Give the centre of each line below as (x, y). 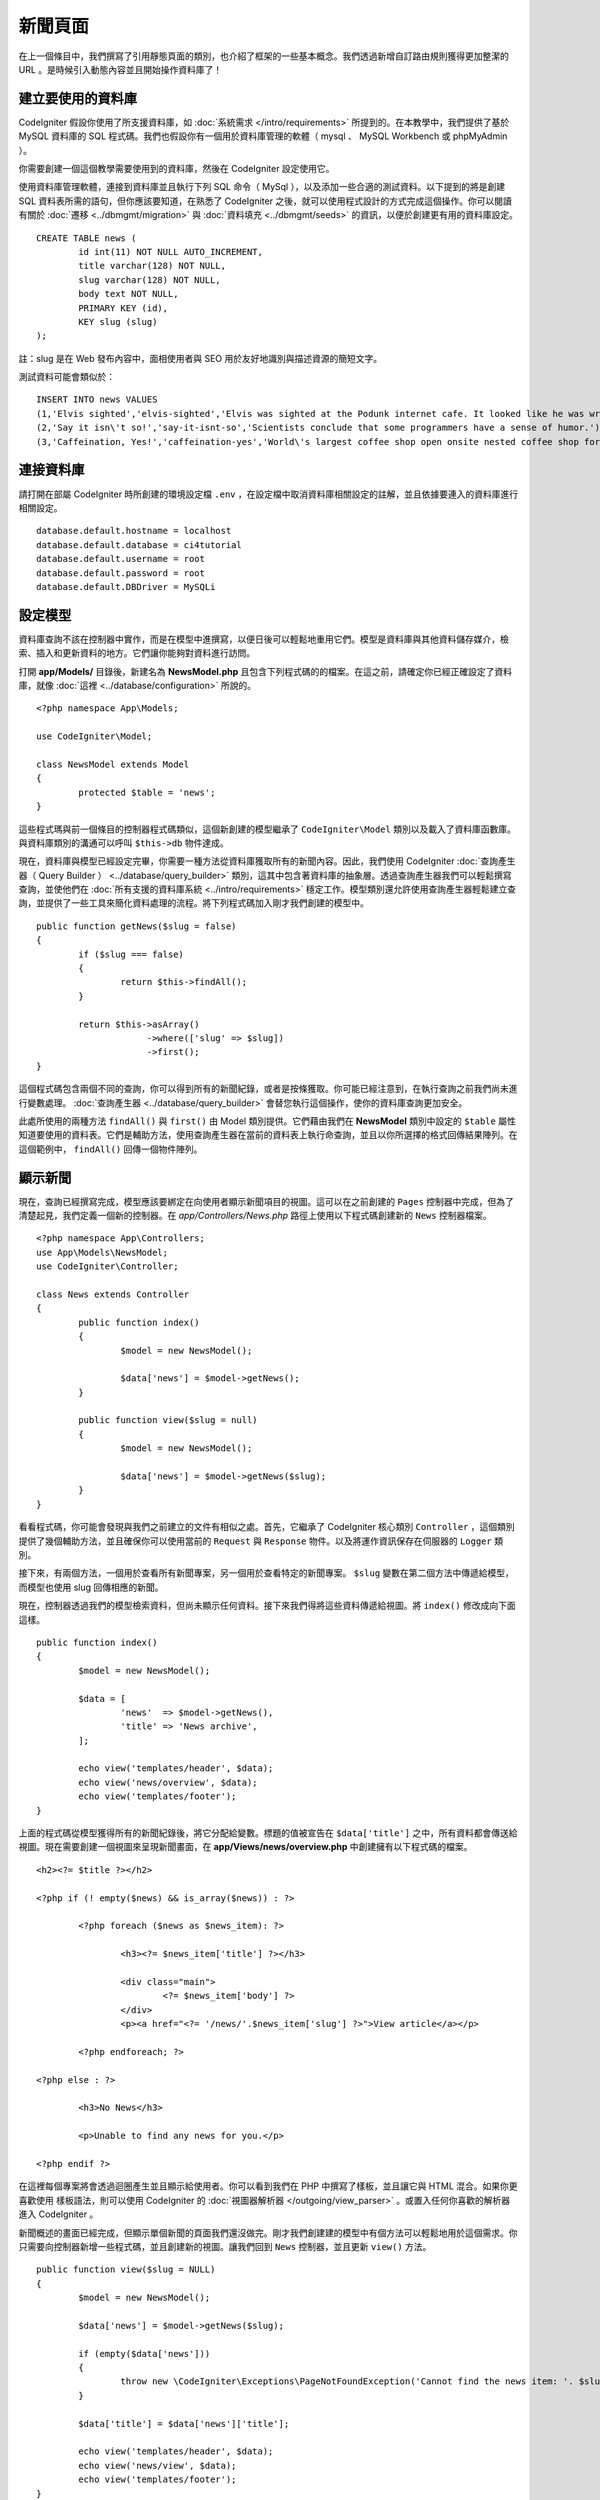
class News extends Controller (113, 1294)
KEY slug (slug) (118, 321)
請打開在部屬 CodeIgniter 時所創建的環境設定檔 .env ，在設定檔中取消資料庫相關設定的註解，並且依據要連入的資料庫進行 (268, 494)
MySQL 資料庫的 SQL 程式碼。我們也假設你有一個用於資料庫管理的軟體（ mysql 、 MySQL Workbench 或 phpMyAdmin (263, 136)
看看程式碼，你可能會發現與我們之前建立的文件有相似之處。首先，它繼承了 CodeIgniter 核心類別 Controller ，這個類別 (266, 1527)
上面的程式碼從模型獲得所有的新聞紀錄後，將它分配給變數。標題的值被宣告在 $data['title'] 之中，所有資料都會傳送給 (268, 1833)
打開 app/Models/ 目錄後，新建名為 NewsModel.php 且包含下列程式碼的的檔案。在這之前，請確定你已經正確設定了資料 (265, 671)
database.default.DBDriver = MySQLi (126, 586)
